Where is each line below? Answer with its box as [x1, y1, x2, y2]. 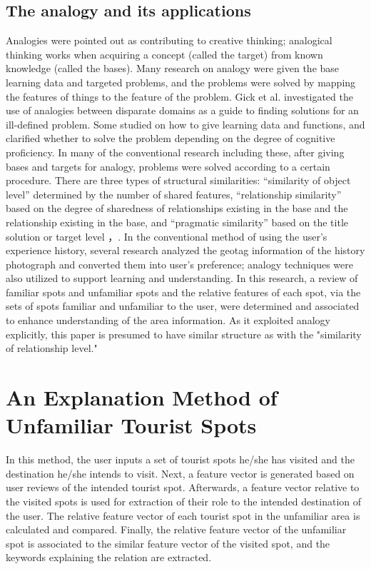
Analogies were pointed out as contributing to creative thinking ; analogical [6, 33, 332, 48]
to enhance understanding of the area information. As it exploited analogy [6, 313, 330, 328]
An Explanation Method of [6, 383, 278, 412]
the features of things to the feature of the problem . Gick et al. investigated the [6, 89, 353, 104]
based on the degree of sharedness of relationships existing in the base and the [6, 201, 348, 216]
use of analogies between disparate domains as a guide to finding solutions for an [6, 103, 359, 118]
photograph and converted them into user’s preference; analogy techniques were [6, 256, 353, 271]
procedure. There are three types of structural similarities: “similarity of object [6, 173, 351, 188]
